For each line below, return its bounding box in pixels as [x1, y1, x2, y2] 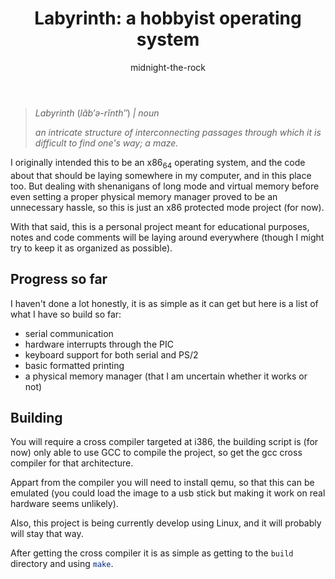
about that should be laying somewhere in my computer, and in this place [10, 169, 312, 181]
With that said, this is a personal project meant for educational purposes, [10, 220, 310, 232]
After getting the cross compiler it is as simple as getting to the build [10, 547, 294, 559]
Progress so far [10, 271, 108, 288]
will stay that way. [10, 528, 84, 540]
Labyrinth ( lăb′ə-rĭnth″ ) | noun [34, 107, 160, 119]
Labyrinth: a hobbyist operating [34, 7, 302, 30]
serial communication [24, 327, 114, 339]
